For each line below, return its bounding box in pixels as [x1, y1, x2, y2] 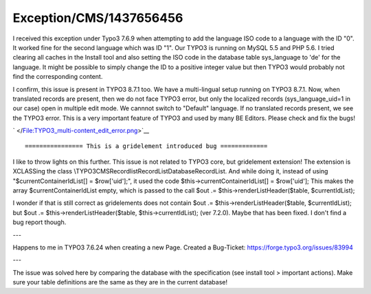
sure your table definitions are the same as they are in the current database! [12, 278, 228, 286]
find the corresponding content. [12, 73, 103, 81]
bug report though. [12, 218, 67, 226]
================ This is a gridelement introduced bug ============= [25, 143, 268, 150]
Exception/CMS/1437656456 [12, 10, 183, 25]
